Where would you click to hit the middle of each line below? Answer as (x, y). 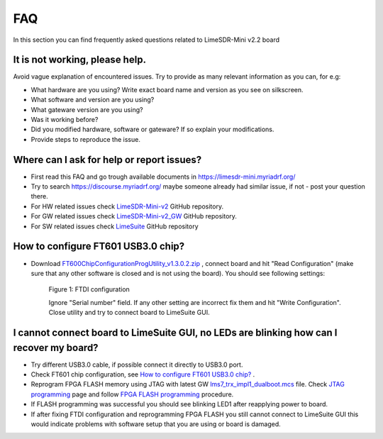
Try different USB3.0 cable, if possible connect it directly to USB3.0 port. (137, 365)
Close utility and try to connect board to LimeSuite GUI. (129, 313)
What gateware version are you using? (87, 109)
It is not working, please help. (80, 60)
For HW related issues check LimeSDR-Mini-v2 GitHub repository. (127, 206)
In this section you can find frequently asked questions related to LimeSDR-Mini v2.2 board (146, 40)
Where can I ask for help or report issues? (107, 160)
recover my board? (56, 348)
